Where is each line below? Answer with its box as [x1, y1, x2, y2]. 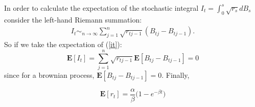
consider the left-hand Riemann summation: [4, 14, 142, 25]
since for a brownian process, [4, 69, 95, 80]
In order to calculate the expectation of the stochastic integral [4, 3, 199, 13]
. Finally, [161, 69, 190, 80]
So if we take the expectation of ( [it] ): [4, 39, 122, 50]
